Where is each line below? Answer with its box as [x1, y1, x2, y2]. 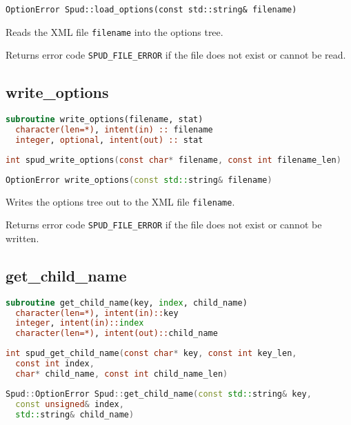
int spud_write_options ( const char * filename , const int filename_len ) [6, 155, 341, 165]
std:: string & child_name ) [15, 409, 134, 419]
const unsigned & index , [15, 399, 124, 409]
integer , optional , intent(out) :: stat [15, 135, 203, 145]
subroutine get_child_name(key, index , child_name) [6, 297, 248, 308]
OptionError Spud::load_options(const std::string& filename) [6, 5, 297, 14]
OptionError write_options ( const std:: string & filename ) [6, 175, 272, 185]
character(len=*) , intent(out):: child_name [15, 328, 218, 339]
